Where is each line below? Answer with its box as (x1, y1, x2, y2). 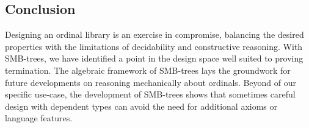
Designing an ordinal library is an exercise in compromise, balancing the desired (5, 28, 304, 41)
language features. (5, 112, 73, 124)
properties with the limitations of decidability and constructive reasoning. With (5, 40, 303, 52)
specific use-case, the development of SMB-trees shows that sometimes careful (5, 88, 296, 101)
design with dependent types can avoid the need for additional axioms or (5, 99, 277, 112)
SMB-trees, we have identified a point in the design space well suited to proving (5, 52, 304, 65)
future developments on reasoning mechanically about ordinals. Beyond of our (5, 76, 297, 88)
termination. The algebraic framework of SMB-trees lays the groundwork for (5, 63, 291, 76)
